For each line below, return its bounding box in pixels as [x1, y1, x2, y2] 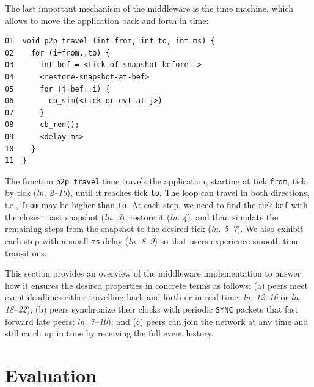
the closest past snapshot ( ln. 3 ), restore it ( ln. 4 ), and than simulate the [5, 210, 279, 223]
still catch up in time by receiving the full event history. [5, 327, 214, 339]
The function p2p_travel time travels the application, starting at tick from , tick [5, 174, 307, 187]
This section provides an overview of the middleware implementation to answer [5, 267, 301, 280]
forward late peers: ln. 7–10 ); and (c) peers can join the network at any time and [5, 314, 309, 327]
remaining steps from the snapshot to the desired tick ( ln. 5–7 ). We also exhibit [5, 222, 304, 235]
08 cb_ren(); [5, 120, 79, 129]
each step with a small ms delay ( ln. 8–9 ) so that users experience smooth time [5, 234, 300, 247]
